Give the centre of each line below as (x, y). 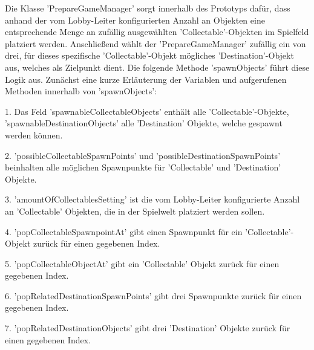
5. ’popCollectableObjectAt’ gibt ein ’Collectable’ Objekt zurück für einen (142, 263)
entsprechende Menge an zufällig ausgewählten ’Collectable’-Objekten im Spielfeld (157, 32)
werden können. (34, 134)
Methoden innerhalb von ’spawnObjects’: (81, 91)
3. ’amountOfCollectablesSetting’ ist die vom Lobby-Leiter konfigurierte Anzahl (152, 199)
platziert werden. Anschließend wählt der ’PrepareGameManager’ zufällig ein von (155, 43)
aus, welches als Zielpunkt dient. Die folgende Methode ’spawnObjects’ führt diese (157, 67)
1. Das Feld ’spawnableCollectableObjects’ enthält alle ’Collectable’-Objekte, (147, 111)
